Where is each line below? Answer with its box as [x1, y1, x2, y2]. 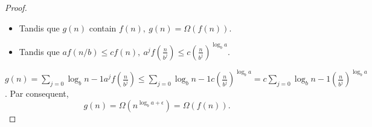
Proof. [5, 1, 27, 13]
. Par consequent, [5, 87, 69, 100]
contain [89, 21, 117, 34]
